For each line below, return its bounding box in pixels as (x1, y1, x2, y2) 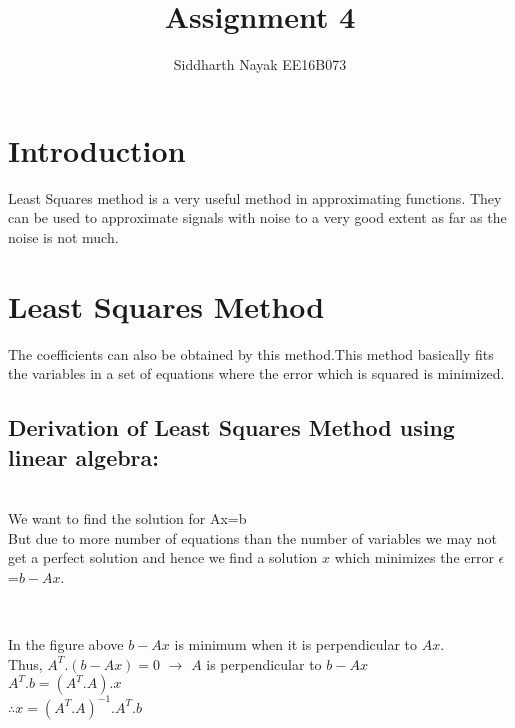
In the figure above (8, 633, 124, 654)
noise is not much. (8, 226, 119, 247)
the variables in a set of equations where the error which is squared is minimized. (8, 363, 505, 384)
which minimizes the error (334, 547, 494, 568)
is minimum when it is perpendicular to (174, 633, 418, 654)
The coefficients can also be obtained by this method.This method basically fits (8, 343, 494, 364)
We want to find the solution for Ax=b (8, 507, 247, 528)
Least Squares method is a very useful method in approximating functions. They (8, 187, 502, 208)
